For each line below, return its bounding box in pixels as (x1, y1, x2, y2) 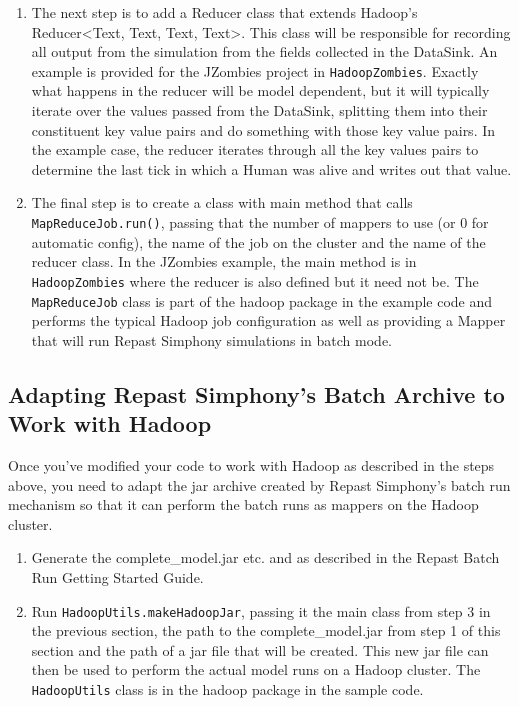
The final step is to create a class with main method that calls (31, 192, 413, 213)
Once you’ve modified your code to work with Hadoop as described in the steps (8, 454, 495, 475)
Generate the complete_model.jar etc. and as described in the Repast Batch (31, 547, 500, 568)
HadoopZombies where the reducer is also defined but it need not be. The (31, 270, 479, 291)
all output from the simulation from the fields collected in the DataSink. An (31, 41, 498, 62)
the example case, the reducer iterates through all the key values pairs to (31, 139, 479, 160)
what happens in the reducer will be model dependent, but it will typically (31, 80, 490, 101)
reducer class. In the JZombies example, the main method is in (31, 251, 417, 272)
